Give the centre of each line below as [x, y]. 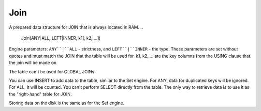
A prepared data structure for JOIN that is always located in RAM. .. [76, 27]
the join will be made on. [33, 63]
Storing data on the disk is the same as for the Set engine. [67, 103]
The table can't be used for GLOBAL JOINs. [52, 71]
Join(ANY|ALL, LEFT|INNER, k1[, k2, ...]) [61, 38]
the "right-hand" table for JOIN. [40, 94]
